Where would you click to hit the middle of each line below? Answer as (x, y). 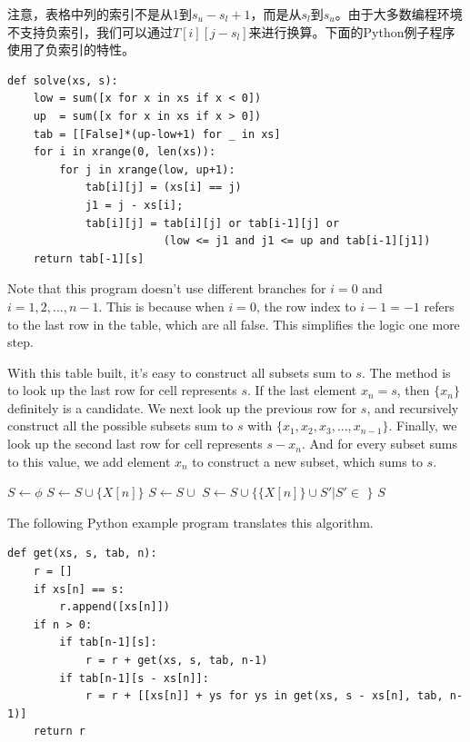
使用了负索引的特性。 (71, 49)
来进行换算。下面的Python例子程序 (352, 31)
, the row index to (306, 306)
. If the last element (302, 390)
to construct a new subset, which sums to (307, 461)
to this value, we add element (89, 461)
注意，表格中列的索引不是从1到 (100, 14)
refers (439, 306)
